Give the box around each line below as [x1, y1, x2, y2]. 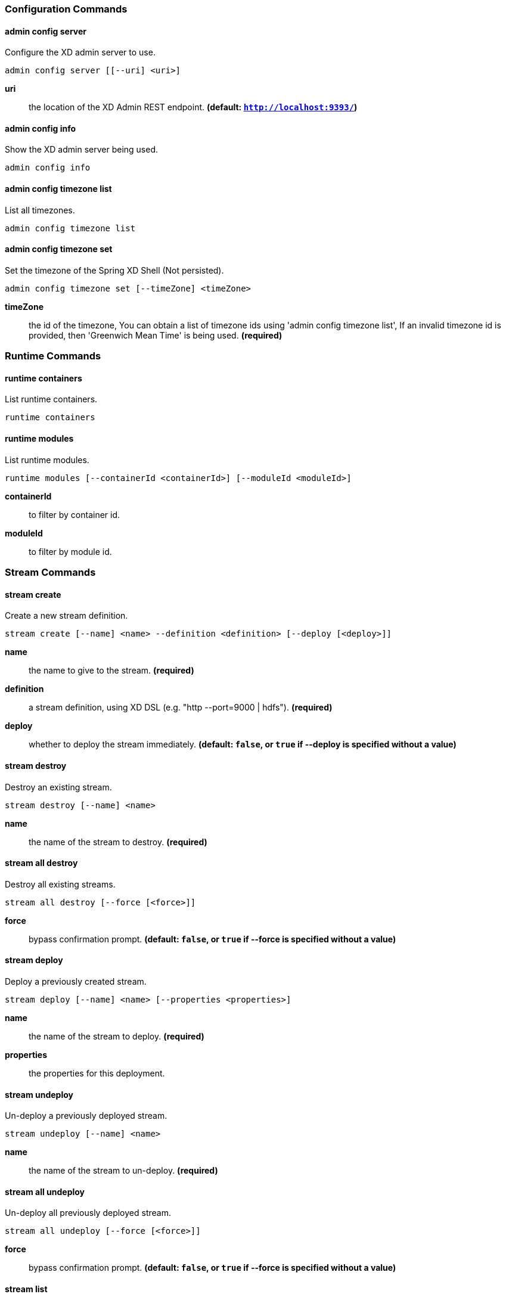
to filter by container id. [29, 509, 120, 520]
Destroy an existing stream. [5, 781, 112, 792]
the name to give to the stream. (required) [29, 665, 194, 676]
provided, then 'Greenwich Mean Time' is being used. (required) [29, 330, 283, 340]
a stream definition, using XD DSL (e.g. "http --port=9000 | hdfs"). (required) [29, 702, 333, 713]
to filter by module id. [29, 546, 112, 557]
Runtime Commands [5, 350, 101, 362]
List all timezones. [5, 204, 75, 215]
